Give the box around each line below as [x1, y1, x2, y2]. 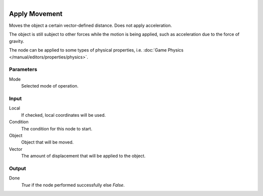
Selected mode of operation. [21, 83, 79, 89]
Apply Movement [9, 10, 63, 18]
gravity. [9, 38, 24, 44]
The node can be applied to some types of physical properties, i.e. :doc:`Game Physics [9, 47, 184, 53]
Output [9, 165, 26, 172]
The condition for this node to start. [21, 125, 93, 131]
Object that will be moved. [21, 139, 74, 145]
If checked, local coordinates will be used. [21, 112, 106, 118]
